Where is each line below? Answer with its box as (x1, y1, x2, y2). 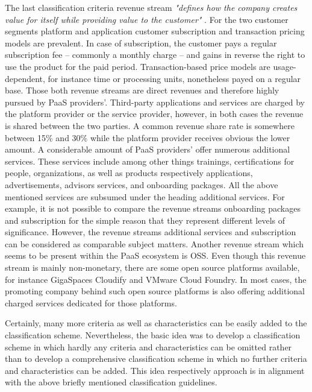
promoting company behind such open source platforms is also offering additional (5, 285, 305, 297)
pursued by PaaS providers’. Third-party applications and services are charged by (5, 95, 305, 108)
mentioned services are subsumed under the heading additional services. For (5, 190, 285, 203)
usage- (273, 60, 296, 72)
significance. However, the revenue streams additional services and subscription (5, 226, 296, 238)
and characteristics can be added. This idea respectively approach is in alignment (5, 364, 305, 376)
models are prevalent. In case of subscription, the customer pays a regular (5, 36, 277, 49)
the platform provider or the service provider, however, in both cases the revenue (5, 107, 304, 120)
